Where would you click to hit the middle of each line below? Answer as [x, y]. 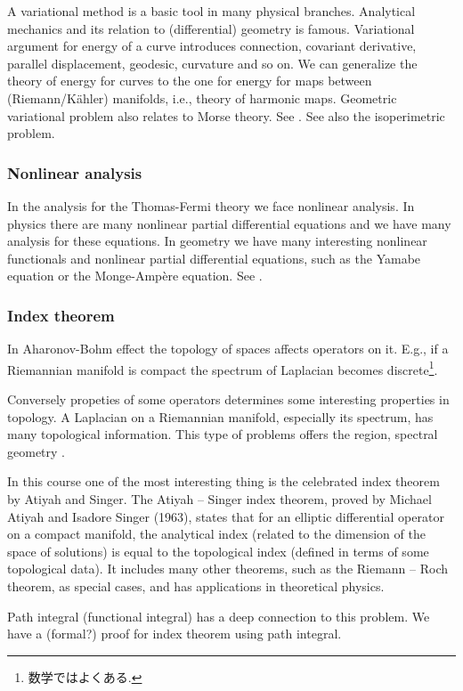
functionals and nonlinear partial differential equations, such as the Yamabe [214, 258]
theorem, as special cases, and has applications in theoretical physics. [196, 585]
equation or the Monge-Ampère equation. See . [135, 276]
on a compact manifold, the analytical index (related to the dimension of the [216, 534]
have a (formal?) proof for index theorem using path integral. [175, 634]
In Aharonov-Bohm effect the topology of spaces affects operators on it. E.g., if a [228, 349]
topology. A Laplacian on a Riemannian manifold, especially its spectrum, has [220, 416]
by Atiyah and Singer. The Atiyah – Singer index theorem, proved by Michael [219, 498]
